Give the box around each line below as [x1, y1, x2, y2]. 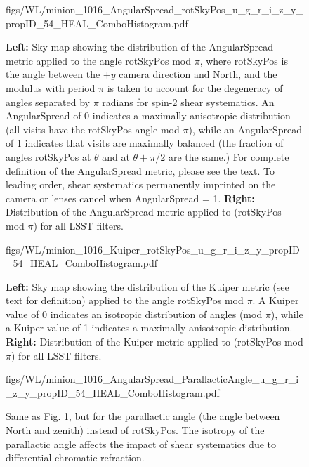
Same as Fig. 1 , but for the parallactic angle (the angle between [6, 409, 280, 423]
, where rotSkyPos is [199, 53, 288, 67]
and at [102, 149, 130, 164]
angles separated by [6, 94, 90, 109]
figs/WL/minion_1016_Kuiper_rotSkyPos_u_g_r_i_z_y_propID [6, 242, 300, 256]
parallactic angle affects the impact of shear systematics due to [6, 436, 277, 451]
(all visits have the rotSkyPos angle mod [6, 121, 180, 136]
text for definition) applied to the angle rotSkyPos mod [6, 293, 244, 308]
